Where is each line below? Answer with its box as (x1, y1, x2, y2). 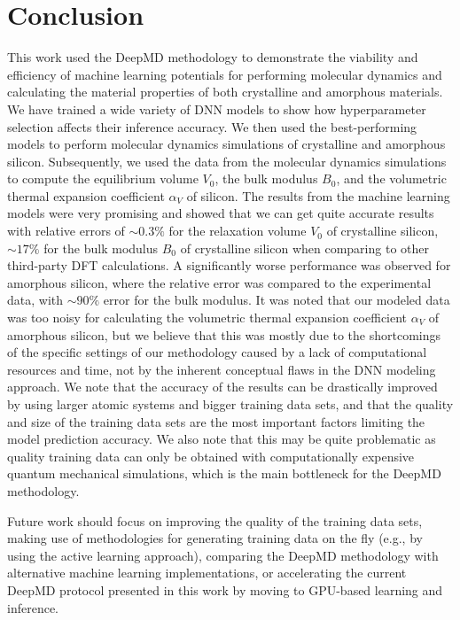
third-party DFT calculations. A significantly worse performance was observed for (7, 256, 451, 275)
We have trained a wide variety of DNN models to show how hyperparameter (7, 99, 426, 118)
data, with (7, 291, 64, 309)
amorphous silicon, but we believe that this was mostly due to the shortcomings (7, 325, 441, 344)
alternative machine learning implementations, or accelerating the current (7, 563, 407, 582)
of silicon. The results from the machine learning (186, 186, 450, 205)
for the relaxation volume (168, 221, 307, 240)
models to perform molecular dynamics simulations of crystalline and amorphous (7, 135, 446, 153)
